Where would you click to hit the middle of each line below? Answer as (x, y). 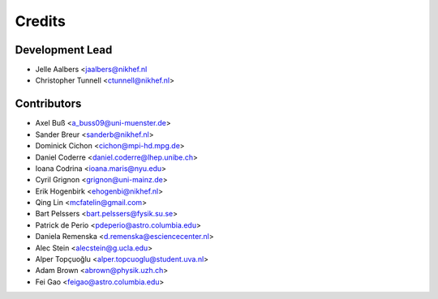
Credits (41, 21)
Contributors (48, 104)
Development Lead (64, 50)
